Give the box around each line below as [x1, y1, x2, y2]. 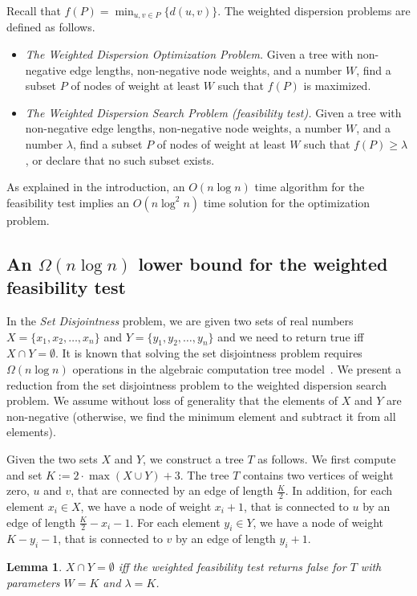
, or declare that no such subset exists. [25, 151, 215, 168]
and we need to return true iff [217, 328, 364, 345]
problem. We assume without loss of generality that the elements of [6, 392, 338, 409]
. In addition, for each [285, 482, 393, 499]
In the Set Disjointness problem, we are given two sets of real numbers [6, 312, 354, 329]
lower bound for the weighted [138, 251, 388, 276]
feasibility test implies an [6, 194, 130, 210]
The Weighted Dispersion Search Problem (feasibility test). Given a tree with [25, 104, 402, 120]
